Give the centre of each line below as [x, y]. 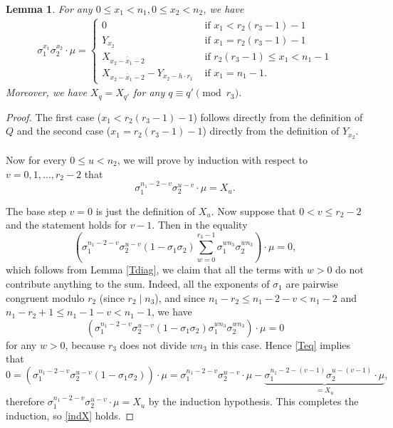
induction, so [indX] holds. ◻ [70, 415]
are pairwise [312, 283]
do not [350, 270]
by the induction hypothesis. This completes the [253, 401]
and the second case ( [64, 131]
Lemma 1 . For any [49, 9]
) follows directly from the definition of [278, 116]
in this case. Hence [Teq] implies [281, 344]
